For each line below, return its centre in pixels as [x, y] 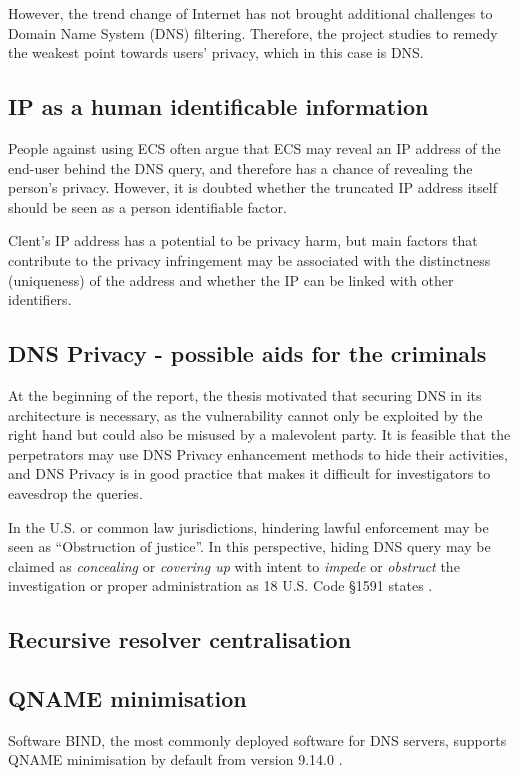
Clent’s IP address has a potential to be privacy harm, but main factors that [243, 240]
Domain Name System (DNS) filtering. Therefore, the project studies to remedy [253, 32]
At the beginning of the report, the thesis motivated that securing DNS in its [245, 394]
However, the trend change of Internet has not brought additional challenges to [250, 13]
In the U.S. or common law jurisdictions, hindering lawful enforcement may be [248, 526]
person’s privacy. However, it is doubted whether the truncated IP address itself [252, 187]
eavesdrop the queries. [75, 492]
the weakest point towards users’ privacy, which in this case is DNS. [216, 52]
